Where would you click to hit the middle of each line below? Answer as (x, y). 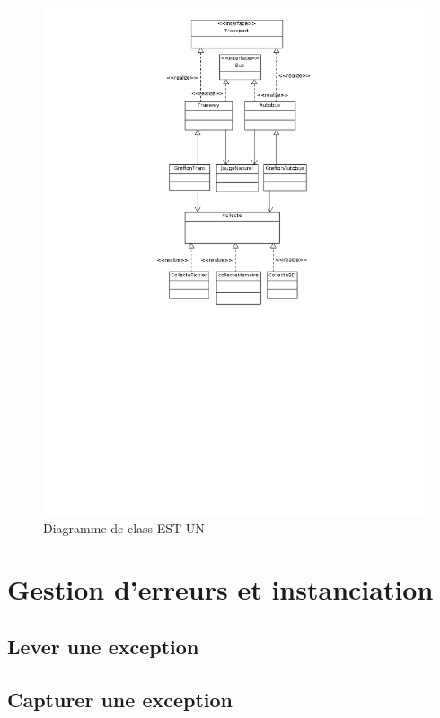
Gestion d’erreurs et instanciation (220, 589)
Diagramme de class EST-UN (124, 527)
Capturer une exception (120, 699)
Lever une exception (103, 647)
